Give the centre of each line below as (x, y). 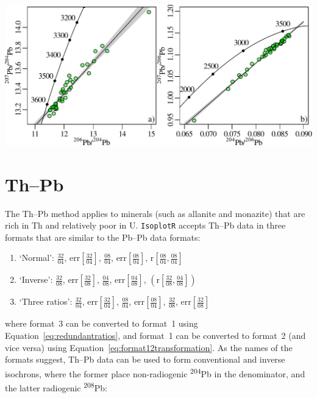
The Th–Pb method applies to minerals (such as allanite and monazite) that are (155, 213)
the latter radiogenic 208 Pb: (56, 387)
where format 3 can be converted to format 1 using (102, 323)
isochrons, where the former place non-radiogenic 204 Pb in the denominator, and (155, 372)
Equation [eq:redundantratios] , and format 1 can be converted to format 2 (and (155, 335)
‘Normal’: (37, 258)
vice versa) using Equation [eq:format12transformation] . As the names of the (149, 347)
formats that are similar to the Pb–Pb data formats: (103, 237)
